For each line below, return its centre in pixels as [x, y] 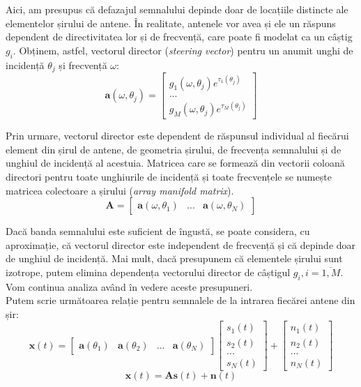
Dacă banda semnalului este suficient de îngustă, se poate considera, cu [158, 231]
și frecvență [83, 64]
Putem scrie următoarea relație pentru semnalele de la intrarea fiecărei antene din [180, 300]
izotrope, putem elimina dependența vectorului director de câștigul [148, 272]
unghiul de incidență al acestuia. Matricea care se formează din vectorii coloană [175, 163]
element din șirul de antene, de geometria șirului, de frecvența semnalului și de [174, 149]
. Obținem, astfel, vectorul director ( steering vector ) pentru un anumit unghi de [183, 50]
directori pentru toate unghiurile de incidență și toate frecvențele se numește [169, 176]
